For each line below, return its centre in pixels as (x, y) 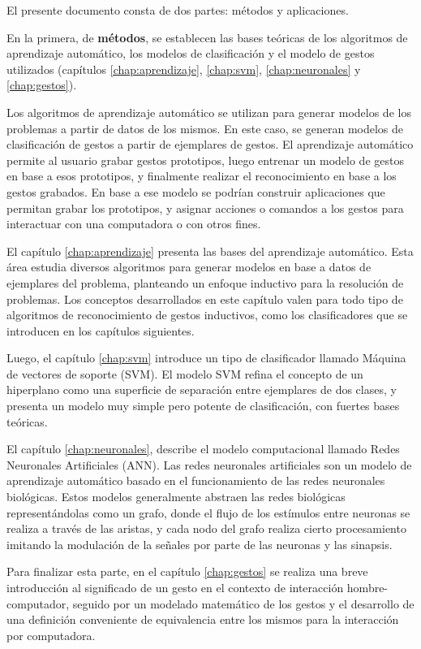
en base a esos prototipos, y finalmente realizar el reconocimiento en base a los (202, 176)
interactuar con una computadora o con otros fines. (134, 224)
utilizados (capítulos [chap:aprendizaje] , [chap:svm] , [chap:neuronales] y (184, 69)
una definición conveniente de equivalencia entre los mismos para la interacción (203, 619)
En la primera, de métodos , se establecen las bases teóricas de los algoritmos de (207, 37)
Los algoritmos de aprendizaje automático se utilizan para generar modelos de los (209, 112)
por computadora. (51, 635)
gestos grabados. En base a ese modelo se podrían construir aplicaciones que (196, 191)
